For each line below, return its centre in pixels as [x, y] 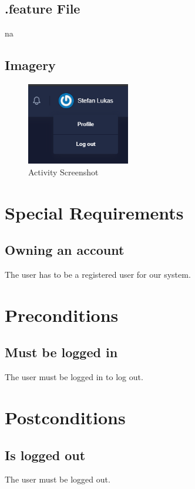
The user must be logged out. [58, 479]
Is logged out [45, 455]
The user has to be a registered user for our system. [98, 275]
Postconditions [65, 417]
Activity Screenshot [63, 172]
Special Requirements [94, 212]
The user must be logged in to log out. [74, 377]
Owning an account [65, 250]
